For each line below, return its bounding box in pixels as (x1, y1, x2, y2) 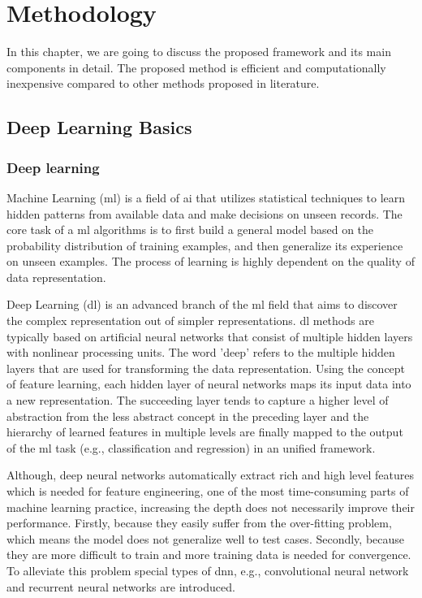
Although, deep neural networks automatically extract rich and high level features (6, 466, 415, 483)
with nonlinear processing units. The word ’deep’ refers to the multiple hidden (6, 344, 395, 361)
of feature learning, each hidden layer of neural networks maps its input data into (6, 375, 411, 392)
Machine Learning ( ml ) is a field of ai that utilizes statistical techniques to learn (6, 188, 406, 206)
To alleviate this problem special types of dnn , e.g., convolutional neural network (6, 561, 409, 578)
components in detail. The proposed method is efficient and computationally (6, 58, 386, 76)
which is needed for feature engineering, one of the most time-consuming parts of (6, 483, 409, 499)
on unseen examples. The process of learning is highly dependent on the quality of (6, 253, 415, 270)
